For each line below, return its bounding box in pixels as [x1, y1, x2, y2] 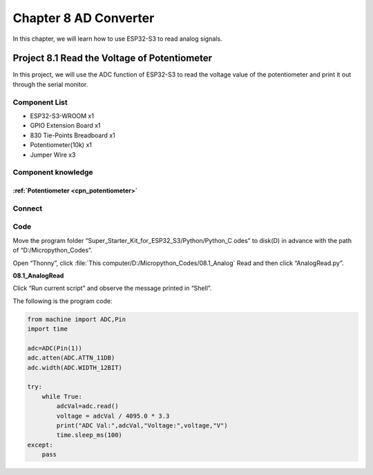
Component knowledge [12, 168, 93, 177]
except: [27, 440, 53, 449]
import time [27, 325, 68, 333]
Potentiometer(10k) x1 [30, 141, 93, 149]
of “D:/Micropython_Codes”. [12, 246, 93, 255]
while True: [41, 392, 83, 400]
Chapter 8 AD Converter [12, 10, 155, 26]
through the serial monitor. [12, 80, 88, 88]
